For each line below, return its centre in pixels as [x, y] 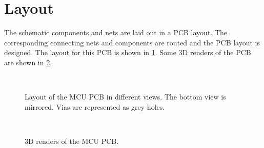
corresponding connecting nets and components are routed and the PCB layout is [132, 42]
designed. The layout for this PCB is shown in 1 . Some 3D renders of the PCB [128, 52]
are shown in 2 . [28, 62]
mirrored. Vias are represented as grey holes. [95, 106]
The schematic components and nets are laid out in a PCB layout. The [116, 32]
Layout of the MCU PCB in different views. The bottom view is [125, 97]
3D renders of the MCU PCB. [72, 141]
